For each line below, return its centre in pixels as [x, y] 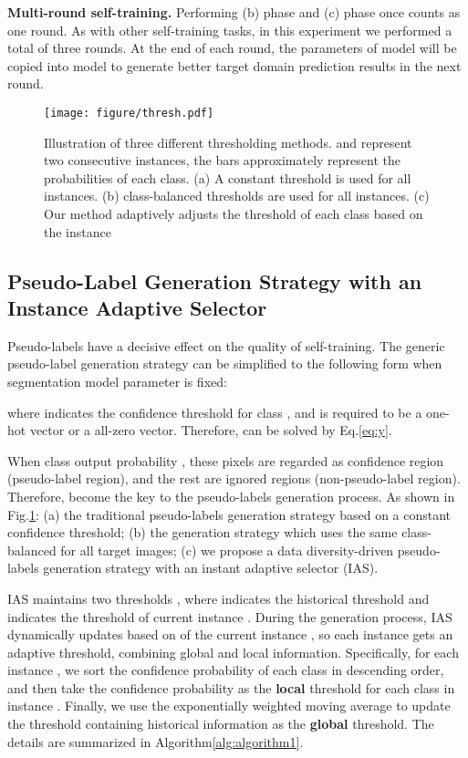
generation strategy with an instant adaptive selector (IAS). [211, 568]
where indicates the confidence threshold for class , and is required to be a [215, 412]
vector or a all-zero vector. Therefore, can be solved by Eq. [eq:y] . [211, 430]
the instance [78, 231]
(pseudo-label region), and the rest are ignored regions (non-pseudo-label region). [234, 478]
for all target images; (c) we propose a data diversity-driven [227, 550]
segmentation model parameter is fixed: [117, 381]
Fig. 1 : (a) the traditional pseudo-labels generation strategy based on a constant [229, 514]
